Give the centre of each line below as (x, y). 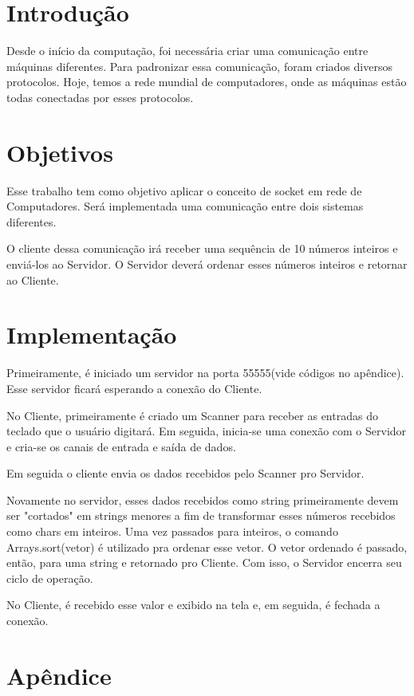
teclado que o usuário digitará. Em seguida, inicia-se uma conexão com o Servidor (207, 431)
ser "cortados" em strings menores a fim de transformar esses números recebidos (201, 515)
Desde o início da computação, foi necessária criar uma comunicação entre (187, 51)
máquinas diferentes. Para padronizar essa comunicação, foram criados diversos (199, 66)
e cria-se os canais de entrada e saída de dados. (121, 446)
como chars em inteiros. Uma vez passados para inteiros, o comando (172, 531)
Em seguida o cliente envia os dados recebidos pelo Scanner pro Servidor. (185, 473)
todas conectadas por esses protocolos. (100, 97)
